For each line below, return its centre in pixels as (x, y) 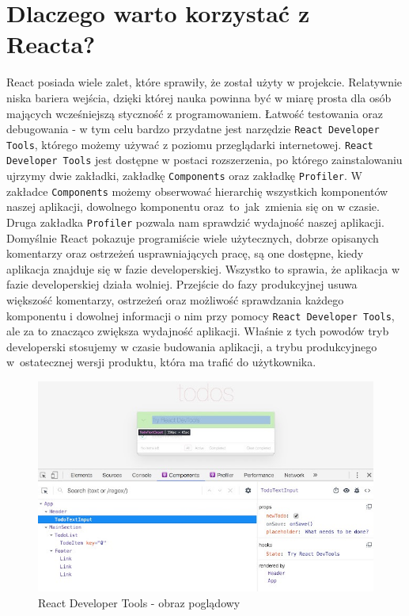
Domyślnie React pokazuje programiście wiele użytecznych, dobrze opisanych (193, 237)
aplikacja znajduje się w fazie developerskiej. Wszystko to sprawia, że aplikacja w (203, 268)
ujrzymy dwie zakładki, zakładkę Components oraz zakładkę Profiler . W (184, 176)
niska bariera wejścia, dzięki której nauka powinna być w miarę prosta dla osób (199, 97)
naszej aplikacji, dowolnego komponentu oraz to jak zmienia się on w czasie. (193, 207)
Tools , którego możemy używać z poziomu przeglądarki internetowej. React (190, 144)
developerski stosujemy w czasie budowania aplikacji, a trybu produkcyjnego (192, 346)
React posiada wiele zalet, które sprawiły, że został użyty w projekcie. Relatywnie (204, 82)
